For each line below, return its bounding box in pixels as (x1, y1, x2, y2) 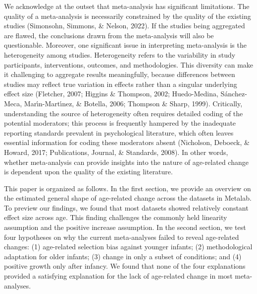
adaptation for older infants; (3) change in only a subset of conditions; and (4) (4, 251, 242, 261)
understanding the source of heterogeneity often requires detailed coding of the (4, 108, 243, 118)
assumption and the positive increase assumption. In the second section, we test (4, 222, 246, 232)
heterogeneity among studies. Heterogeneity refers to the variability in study (4, 49, 236, 60)
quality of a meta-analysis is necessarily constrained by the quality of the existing (4, 10, 251, 21)
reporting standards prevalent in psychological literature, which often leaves (4, 127, 234, 138)
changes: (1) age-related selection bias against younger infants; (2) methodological (4, 241, 253, 252)
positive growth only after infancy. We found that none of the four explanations (4, 261, 246, 271)
